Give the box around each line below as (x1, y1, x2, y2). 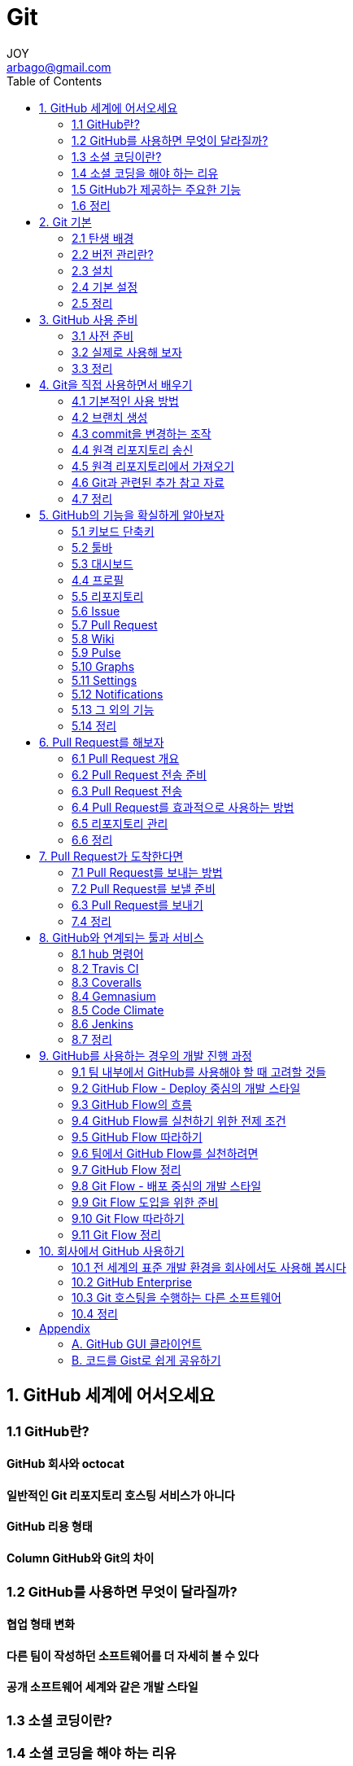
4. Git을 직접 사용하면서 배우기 (39, 377, 193, 392)
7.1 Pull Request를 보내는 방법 (72, 865, 223, 879)
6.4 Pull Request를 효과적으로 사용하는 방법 (72, 800, 294, 814)
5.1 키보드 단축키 (72, 524, 155, 538)
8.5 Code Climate (72, 1002, 164, 1017)
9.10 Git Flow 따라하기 (72, 1211, 185, 1225)
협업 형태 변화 (7, 1617, 75, 1632)
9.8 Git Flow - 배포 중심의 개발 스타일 (72, 1178, 262, 1193)
